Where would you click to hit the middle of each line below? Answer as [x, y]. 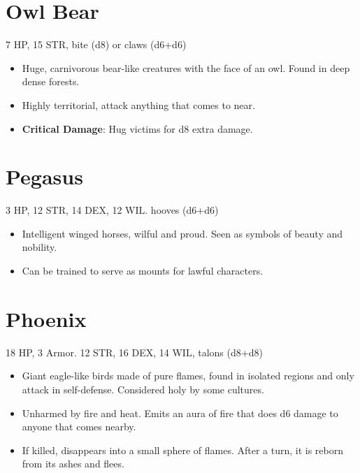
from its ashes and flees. [73, 464]
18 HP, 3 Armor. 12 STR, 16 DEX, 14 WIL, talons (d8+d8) [134, 352]
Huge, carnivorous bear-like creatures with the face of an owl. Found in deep [186, 67]
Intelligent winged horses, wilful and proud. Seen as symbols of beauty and [182, 233]
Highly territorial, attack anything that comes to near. [138, 104]
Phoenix [46, 318]
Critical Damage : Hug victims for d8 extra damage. [137, 128]
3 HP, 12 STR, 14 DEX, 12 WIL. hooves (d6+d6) [112, 210]
